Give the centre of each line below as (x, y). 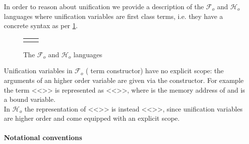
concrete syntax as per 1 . (41, 25)
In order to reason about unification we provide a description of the (104, 6)
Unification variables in (38, 71)
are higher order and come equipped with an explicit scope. (92, 118)
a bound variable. (30, 99)
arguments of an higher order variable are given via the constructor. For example (124, 80)
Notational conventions (43, 137)
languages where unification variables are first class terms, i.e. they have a (113, 16)
